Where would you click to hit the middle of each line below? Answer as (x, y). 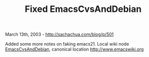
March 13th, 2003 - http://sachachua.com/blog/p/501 (59, 34)
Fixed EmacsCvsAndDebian (83, 9)
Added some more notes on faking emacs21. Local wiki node (67, 44)
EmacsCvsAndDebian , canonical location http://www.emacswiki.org (74, 49)
